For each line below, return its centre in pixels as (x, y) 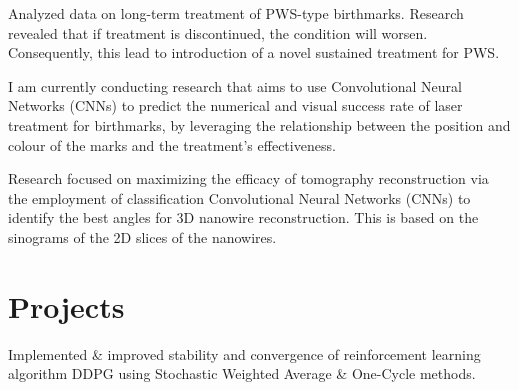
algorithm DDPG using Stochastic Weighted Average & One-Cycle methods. (242, 373)
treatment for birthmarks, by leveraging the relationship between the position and (259, 124)
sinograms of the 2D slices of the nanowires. (142, 236)
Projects (66, 305)
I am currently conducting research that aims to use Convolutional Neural (235, 85)
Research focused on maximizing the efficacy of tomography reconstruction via (248, 178)
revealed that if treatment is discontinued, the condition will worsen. (218, 32)
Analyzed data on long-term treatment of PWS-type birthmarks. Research (236, 13)
